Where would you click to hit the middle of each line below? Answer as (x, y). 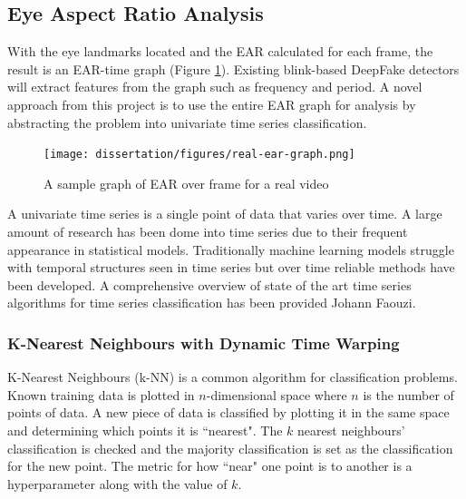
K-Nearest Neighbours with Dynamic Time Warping (204, 342)
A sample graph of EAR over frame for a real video (186, 183)
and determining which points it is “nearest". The (145, 430)
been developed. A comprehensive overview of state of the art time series (209, 284)
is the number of (408, 394)
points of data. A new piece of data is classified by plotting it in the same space (228, 412)
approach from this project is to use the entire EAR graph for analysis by (212, 104)
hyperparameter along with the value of (117, 483)
